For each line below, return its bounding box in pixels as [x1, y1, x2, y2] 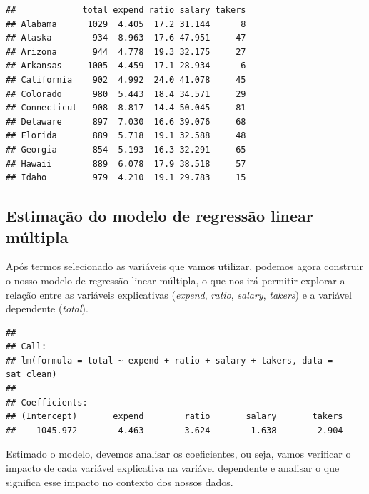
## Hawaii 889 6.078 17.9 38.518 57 [6, 158, 246, 169]
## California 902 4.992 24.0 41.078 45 [6, 74, 246, 85]
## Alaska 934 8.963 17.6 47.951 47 [6, 33, 246, 43]
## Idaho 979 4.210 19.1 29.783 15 [6, 173, 246, 183]
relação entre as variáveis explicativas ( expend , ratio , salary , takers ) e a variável [6, 287, 352, 302]
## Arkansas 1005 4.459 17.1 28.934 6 [6, 61, 246, 71]
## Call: [6, 341, 47, 352]
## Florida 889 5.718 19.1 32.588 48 [6, 130, 246, 141]
